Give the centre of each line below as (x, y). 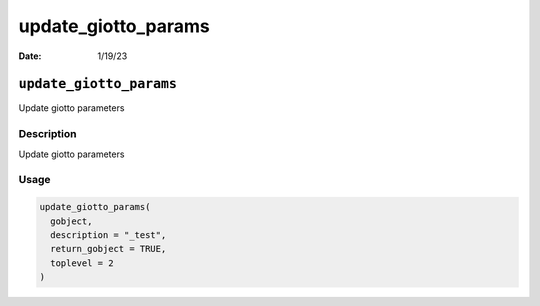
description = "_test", (108, 234)
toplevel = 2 (82, 263)
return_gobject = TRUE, (108, 249)
